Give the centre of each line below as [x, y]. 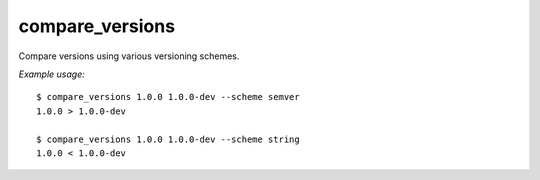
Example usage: [51, 74]
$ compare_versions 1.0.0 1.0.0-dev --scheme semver [168, 97]
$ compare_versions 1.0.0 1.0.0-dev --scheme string [168, 139]
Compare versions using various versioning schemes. [129, 56]
